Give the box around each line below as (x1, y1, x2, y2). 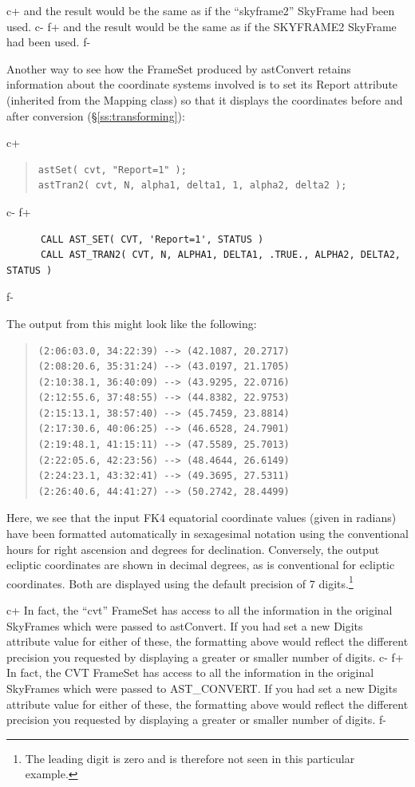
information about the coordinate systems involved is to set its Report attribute (6, 76, 398, 93)
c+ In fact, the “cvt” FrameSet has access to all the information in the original (6, 602, 393, 619)
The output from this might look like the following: (6, 314, 257, 331)
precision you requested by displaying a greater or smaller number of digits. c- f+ (6, 648, 404, 665)
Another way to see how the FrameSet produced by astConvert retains (6, 60, 351, 77)
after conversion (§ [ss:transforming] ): (6, 107, 185, 124)
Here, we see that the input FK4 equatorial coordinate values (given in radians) (6, 509, 397, 526)
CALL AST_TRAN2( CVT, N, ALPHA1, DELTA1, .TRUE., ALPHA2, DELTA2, (40, 249, 401, 261)
